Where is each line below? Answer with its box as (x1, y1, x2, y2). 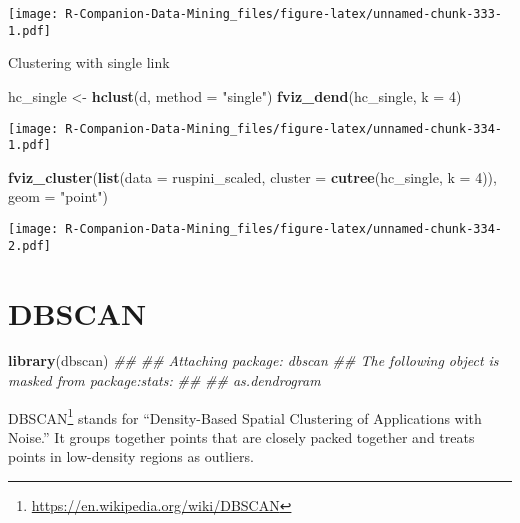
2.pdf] (8, 238, 51, 253)
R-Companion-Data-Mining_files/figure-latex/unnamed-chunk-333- (65, 7, 502, 21)
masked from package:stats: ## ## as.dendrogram (8, 370, 321, 391)
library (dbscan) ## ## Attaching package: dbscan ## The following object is (8, 350, 499, 371)
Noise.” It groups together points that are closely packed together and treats (8, 426, 475, 447)
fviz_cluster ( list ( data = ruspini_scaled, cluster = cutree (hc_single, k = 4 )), (8, 166, 497, 187)
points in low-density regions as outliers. (8, 446, 254, 467)
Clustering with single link (8, 52, 170, 73)
